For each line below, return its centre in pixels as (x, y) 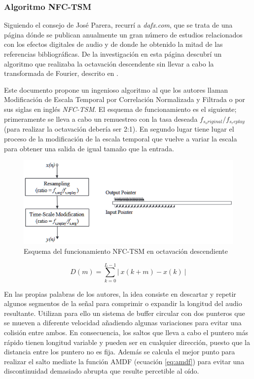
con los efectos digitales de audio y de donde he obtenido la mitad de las (113, 44)
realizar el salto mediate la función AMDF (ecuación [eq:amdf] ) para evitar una (124, 361)
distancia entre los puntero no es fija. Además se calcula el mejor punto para (120, 352)
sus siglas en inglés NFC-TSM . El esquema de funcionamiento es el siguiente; (120, 109)
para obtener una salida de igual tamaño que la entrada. (89, 148)
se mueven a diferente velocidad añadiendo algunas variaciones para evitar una (123, 323)
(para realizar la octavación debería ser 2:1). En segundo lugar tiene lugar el (119, 129)
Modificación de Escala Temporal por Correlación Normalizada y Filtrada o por (125, 99)
